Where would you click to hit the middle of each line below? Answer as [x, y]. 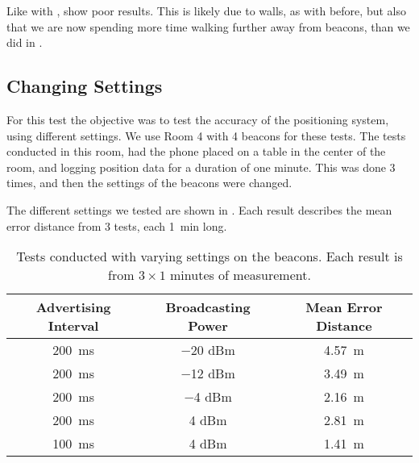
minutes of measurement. [241, 275]
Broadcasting [208, 307]
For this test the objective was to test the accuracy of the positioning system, [198, 119]
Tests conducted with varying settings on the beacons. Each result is [209, 257]
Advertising [73, 307]
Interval [73, 326]
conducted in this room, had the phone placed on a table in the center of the [196, 151]
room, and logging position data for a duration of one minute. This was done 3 [201, 167]
